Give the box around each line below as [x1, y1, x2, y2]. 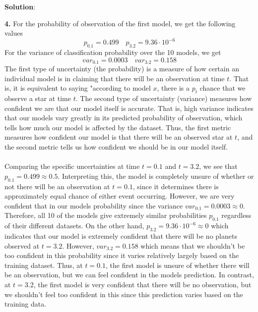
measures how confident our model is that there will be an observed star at [4, 132, 233, 142]
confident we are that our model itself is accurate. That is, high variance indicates [4, 103, 254, 113]
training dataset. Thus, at [4, 260, 83, 270]
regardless [221, 210, 252, 220]
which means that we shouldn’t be [140, 240, 245, 251]
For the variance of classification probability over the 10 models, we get [4, 47, 221, 57]
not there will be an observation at [4, 181, 110, 191]
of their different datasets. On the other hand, [4, 220, 144, 231]
